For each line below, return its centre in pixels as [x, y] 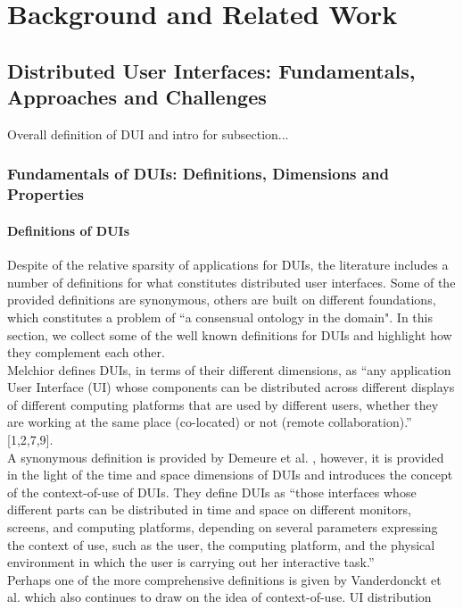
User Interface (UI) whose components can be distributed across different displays [231, 387]
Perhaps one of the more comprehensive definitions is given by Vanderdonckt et [224, 579]
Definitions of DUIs [69, 230]
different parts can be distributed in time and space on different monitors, [209, 509]
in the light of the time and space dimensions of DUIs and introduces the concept [230, 475]
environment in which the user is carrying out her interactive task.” [191, 562]
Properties [45, 194]
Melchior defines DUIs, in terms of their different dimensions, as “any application [229, 369]
